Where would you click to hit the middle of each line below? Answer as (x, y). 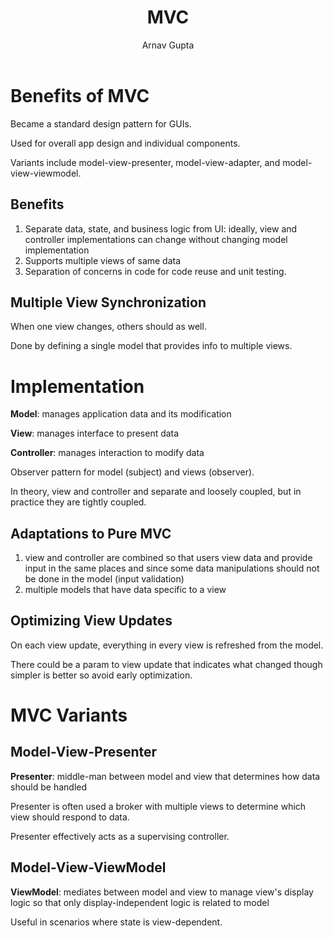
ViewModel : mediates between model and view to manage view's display (162, 892)
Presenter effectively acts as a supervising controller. (120, 836)
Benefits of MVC (80, 95)
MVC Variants (69, 715)
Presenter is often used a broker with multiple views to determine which (158, 806)
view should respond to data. (70, 817)
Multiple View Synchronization (108, 302)
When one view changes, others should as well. (108, 327)
